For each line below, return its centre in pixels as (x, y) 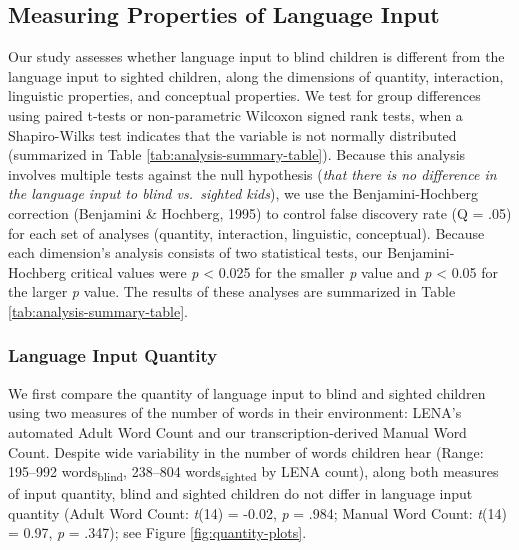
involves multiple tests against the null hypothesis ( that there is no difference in (252, 173)
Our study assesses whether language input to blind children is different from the (256, 56)
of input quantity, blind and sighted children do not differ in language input (240, 493)
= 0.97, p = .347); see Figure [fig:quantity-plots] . (157, 532)
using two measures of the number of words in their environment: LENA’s (235, 412)
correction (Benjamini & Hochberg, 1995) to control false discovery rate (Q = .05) (260, 212)
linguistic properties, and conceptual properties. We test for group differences (244, 95)
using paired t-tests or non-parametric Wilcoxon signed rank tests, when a (235, 114)
